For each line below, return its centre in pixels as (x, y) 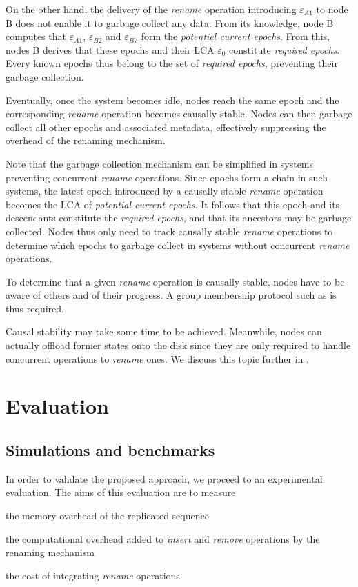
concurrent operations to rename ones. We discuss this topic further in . (157, 358)
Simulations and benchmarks (110, 450)
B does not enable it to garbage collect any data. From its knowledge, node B (170, 22)
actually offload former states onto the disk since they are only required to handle (178, 345)
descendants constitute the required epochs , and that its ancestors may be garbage (179, 218)
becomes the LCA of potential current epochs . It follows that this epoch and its (173, 204)
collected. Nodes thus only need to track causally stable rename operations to (169, 231)
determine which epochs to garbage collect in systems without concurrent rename (178, 245)
